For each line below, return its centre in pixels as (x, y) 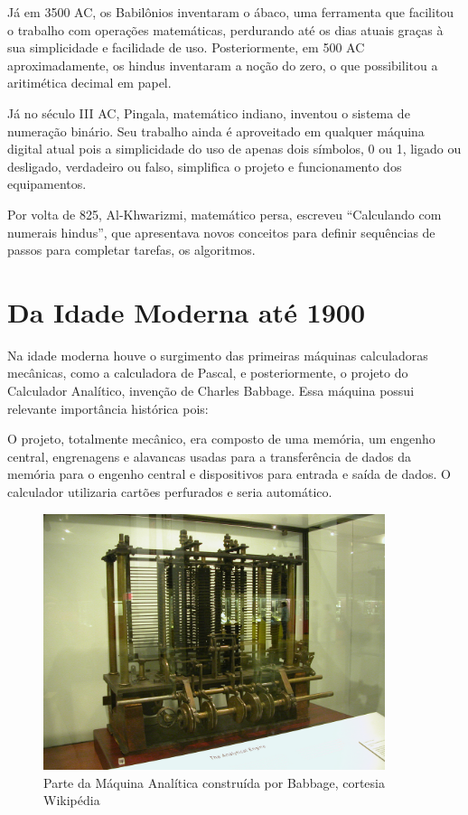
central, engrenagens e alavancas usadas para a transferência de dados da (210, 456)
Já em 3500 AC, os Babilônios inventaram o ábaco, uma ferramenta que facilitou (231, 12)
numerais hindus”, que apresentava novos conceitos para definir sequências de (221, 232)
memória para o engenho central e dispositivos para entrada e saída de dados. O (229, 474)
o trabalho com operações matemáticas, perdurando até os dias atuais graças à (225, 29)
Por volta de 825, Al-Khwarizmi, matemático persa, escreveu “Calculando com (225, 214)
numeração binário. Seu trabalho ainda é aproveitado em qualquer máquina (216, 131)
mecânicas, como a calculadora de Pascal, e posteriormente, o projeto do (208, 373)
